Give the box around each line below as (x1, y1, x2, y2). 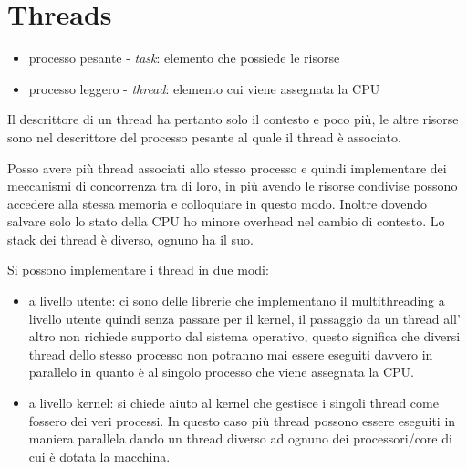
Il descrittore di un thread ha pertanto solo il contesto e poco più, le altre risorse (7, 109, 459, 129)
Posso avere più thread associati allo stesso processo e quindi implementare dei (7, 158, 447, 177)
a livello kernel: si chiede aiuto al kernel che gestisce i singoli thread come (28, 393, 439, 412)
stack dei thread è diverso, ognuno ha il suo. (7, 229, 254, 248)
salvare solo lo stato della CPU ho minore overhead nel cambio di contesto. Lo (7, 212, 445, 231)
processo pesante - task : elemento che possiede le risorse (28, 48, 340, 68)
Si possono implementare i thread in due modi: (7, 260, 269, 279)
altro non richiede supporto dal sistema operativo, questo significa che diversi (28, 327, 461, 346)
